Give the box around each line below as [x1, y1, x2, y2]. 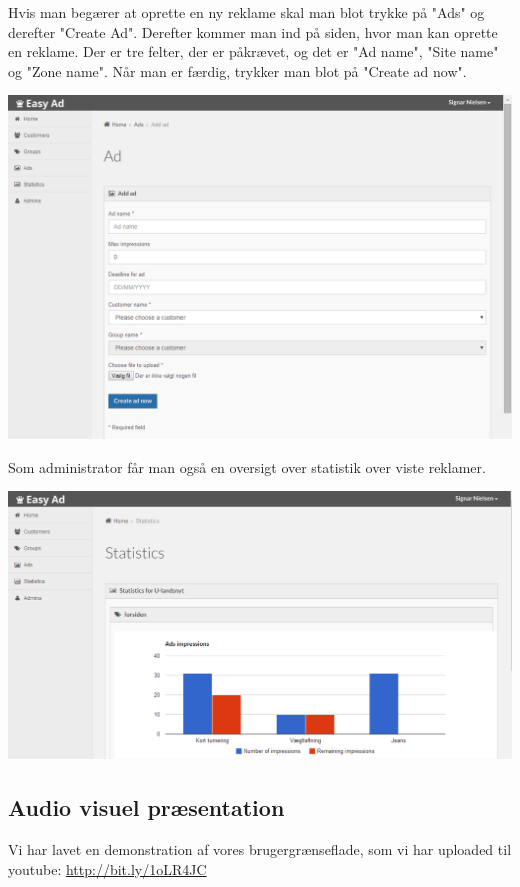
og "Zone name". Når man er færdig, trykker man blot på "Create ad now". [8, 60, 467, 81]
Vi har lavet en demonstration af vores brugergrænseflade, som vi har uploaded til [8, 839, 512, 860]
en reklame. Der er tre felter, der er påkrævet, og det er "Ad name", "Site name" [8, 41, 499, 62]
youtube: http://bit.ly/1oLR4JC [8, 858, 207, 879]
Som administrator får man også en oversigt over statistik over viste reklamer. [8, 456, 486, 477]
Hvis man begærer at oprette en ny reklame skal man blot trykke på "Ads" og [8, 2, 485, 22]
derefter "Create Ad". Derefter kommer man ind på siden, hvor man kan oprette [8, 21, 498, 42]
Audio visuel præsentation [8, 792, 285, 823]
